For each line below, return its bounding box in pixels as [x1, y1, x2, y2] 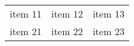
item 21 [10, 24, 42, 38]
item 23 [92, 24, 125, 38]
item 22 [51, 24, 83, 38]
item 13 [92, 7, 125, 21]
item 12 [51, 7, 83, 21]
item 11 [10, 7, 42, 21]
